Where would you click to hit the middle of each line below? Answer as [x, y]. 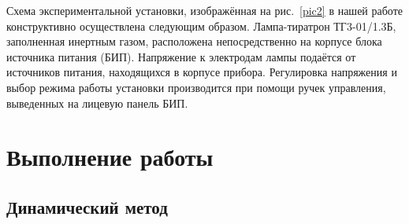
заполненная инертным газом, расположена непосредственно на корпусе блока [194, 41]
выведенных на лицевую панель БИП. [97, 103]
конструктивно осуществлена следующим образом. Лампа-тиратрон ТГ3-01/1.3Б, [201, 26]
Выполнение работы [110, 157]
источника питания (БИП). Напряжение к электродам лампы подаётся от [181, 56]
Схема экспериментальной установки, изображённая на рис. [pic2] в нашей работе [204, 10]
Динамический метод [87, 206]
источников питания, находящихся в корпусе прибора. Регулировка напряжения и [202, 72]
